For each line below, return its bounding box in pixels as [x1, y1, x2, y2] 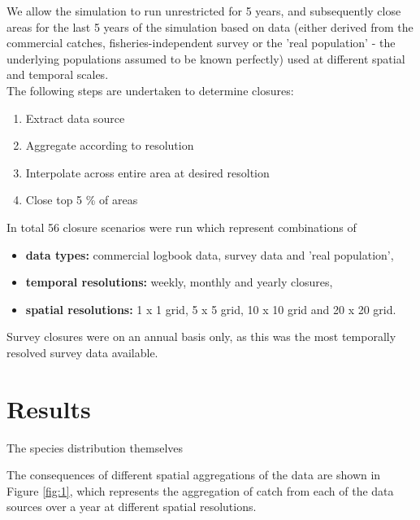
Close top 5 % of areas [25, 191, 138, 208]
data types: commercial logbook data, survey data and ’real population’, [25, 246, 394, 263]
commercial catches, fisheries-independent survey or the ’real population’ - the [6, 34, 396, 51]
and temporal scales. [6, 66, 109, 83]
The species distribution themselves [6, 439, 184, 456]
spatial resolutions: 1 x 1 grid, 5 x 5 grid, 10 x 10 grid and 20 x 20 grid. [25, 300, 396, 317]
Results [6, 391, 91, 425]
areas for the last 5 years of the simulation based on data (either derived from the [6, 18, 414, 35]
